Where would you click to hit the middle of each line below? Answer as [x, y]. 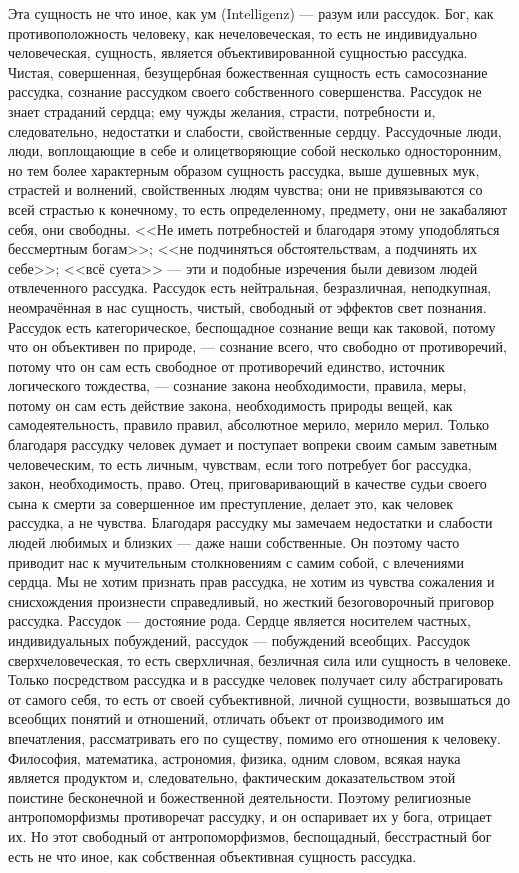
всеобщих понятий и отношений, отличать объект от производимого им [226, 718]
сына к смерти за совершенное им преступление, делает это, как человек [230, 502]
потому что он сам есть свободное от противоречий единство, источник [226, 365]
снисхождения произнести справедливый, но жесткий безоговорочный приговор [251, 600]
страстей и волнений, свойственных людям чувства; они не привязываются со [245, 189]
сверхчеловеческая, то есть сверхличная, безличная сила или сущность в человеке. [260, 659]
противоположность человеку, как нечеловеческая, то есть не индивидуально [243, 32]
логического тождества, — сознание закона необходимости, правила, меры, [237, 385]
